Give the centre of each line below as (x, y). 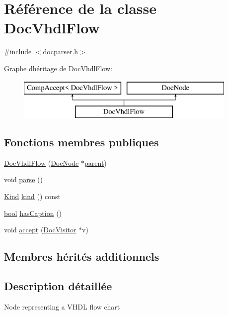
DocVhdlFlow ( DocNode (41, 162)
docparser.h (61, 52)
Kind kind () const (33, 196)
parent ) (96, 162)
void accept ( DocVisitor (40, 230)
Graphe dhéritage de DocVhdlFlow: (58, 68)
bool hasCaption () (33, 213)
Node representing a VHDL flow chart (62, 306)
